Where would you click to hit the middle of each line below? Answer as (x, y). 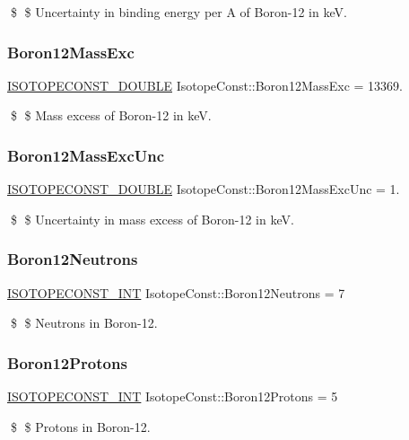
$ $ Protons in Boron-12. (80, 426)
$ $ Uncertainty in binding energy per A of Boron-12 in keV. (178, 12)
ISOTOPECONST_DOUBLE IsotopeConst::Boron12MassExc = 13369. (205, 85)
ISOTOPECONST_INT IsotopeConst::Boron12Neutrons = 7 (176, 292)
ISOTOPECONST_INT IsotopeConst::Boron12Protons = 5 (173, 396)
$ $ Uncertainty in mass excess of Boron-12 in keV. (152, 219)
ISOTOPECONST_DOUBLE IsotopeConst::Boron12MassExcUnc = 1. (204, 189)
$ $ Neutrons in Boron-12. (84, 323)
